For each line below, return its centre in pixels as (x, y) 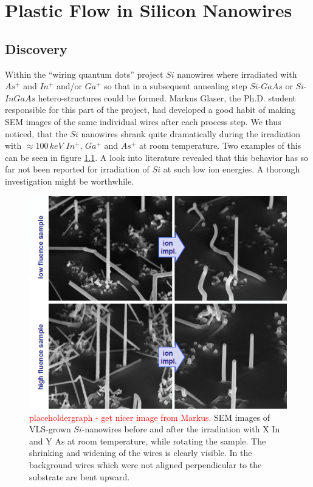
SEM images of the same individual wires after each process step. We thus (143, 121)
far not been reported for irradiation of (77, 169)
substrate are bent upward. (80, 476)
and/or (70, 86)
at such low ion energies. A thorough (232, 169)
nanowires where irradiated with (237, 74)
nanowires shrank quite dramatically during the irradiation (191, 133)
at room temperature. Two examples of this (220, 145)
